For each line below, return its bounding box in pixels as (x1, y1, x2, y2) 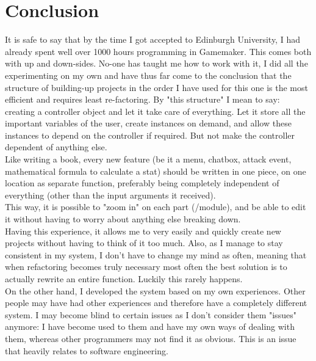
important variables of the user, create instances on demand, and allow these (5, 117, 292, 129)
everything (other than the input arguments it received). (5, 188, 216, 201)
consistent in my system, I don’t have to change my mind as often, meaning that (5, 248, 307, 261)
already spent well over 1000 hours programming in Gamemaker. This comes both (5, 45, 312, 57)
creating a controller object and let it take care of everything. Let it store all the (5, 104, 306, 117)
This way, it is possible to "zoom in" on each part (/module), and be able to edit (5, 200, 306, 213)
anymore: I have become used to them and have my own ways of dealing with (5, 320, 295, 333)
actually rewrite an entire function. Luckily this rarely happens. (5, 272, 243, 285)
